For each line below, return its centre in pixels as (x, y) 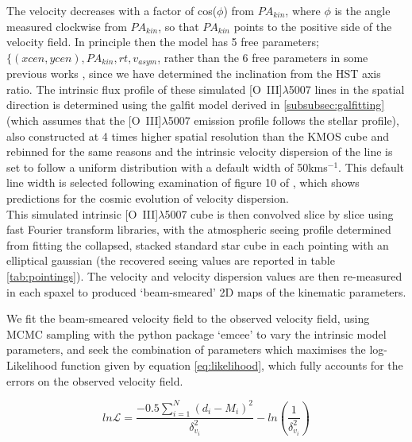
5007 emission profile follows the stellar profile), (283, 120)
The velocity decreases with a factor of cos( (112, 10)
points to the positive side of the (313, 26)
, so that (179, 26)
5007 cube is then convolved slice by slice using (279, 213)
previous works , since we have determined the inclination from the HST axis (194, 74)
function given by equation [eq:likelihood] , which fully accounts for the (232, 364)
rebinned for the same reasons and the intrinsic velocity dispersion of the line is (200, 151)
